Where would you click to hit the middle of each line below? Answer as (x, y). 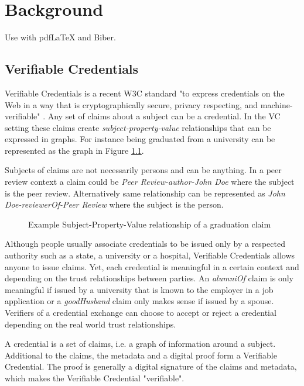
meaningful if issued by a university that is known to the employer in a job (139, 289)
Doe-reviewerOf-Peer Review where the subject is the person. (114, 204)
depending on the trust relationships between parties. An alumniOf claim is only (149, 278)
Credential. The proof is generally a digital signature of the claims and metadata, (151, 366)
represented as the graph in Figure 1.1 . (74, 150)
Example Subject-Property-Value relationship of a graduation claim (150, 224)
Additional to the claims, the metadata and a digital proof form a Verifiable (141, 355)
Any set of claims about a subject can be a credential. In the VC (164, 116)
